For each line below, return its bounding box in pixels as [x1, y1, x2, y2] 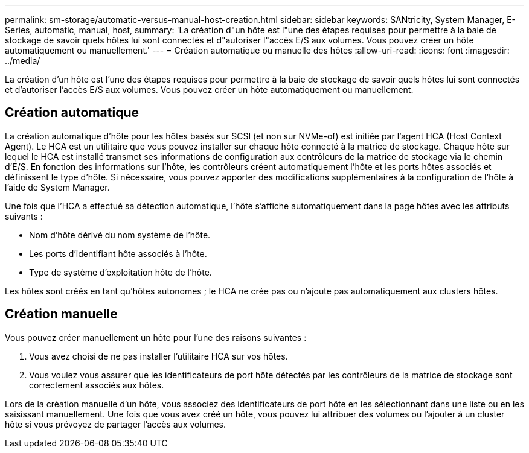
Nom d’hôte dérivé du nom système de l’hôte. [29, 229, 211, 240]
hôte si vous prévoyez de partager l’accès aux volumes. [5, 419, 226, 429]
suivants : [5, 211, 43, 221]
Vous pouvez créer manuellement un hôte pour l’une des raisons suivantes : [5, 332, 307, 343]
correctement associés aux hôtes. [29, 379, 164, 390]
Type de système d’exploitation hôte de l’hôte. [29, 267, 212, 277]
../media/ [5, 55, 40, 66]
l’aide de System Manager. [5, 182, 110, 192]
